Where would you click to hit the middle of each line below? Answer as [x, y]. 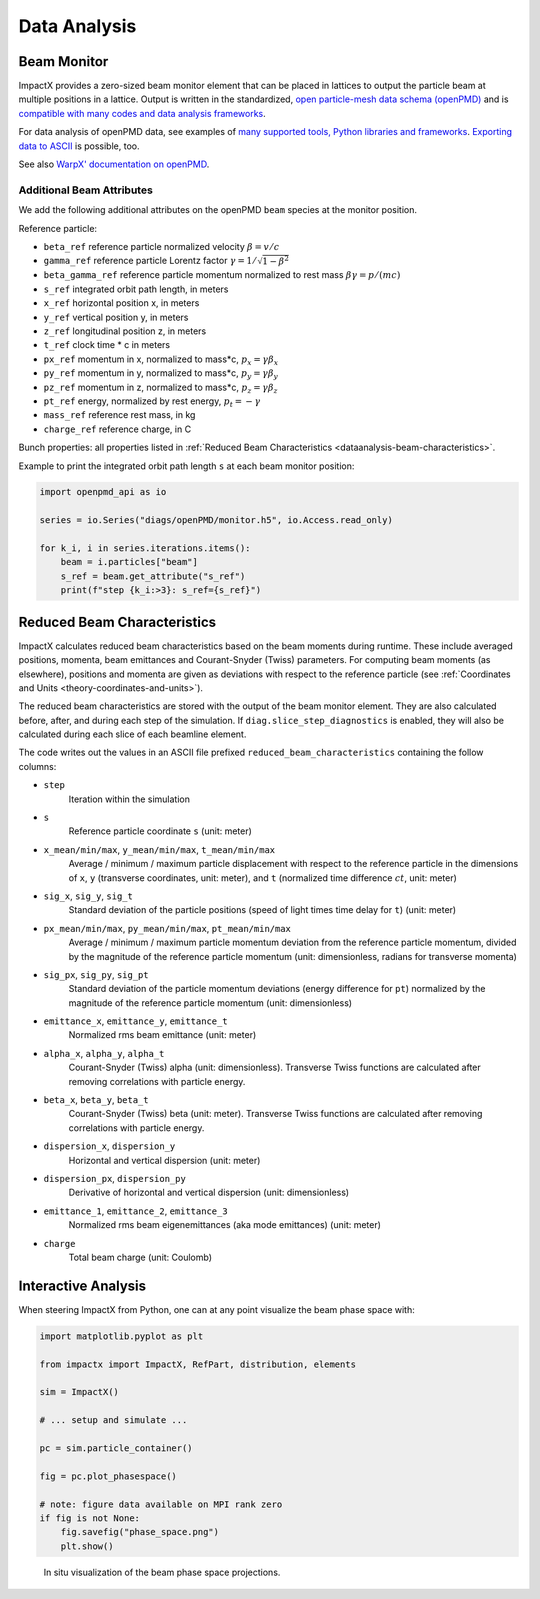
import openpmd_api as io [103, 492]
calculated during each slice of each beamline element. [132, 734]
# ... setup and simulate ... [113, 1420]
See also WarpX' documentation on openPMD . [114, 164]
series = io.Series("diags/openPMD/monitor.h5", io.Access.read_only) [216, 520]
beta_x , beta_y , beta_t [96, 1100]
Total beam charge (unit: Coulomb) [140, 1257]
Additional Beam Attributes [86, 190]
